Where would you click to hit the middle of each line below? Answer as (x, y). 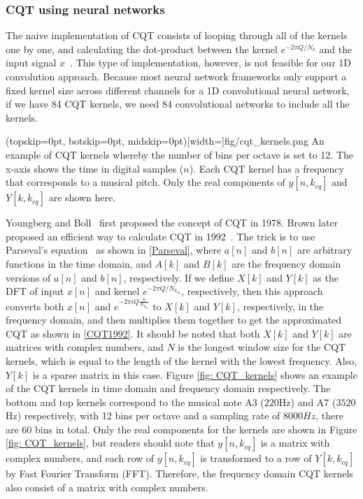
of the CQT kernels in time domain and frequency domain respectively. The (168, 388)
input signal (31, 63)
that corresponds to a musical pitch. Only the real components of (145, 182)
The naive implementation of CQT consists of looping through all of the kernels (177, 35)
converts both (35, 306)
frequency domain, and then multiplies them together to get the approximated (174, 320)
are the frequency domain (286, 263)
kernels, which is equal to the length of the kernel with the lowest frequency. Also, (181, 360)
